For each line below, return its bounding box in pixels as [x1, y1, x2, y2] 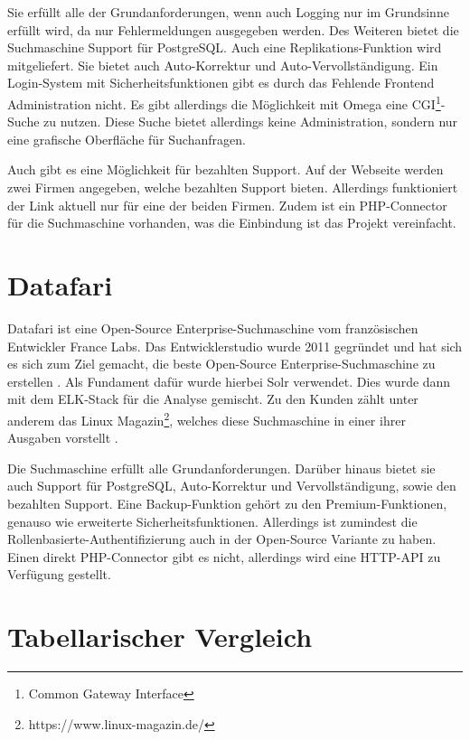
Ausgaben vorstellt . [7, 428, 118, 447]
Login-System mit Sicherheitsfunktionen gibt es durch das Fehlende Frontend [7, 73, 435, 92]
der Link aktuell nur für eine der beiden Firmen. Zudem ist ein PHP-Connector [7, 195, 447, 214]
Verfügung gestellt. [7, 565, 111, 584]
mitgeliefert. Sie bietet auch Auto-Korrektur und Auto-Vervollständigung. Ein [7, 55, 438, 74]
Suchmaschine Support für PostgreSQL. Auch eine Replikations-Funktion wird [7, 38, 442, 57]
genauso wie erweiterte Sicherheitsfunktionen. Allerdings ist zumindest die [7, 511, 418, 530]
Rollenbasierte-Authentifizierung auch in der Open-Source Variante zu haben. [7, 529, 437, 548]
